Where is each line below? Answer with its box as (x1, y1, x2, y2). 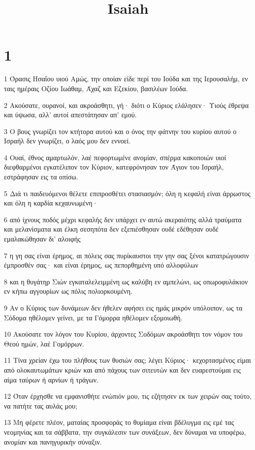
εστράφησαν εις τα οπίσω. (4, 172, 78, 182)
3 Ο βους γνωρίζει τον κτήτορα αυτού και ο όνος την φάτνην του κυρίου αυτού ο (4, 126, 237, 136)
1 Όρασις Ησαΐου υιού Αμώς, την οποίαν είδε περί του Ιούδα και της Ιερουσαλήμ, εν (4, 73, 248, 84)
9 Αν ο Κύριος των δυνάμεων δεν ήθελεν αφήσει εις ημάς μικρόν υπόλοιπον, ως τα (4, 303, 243, 312)
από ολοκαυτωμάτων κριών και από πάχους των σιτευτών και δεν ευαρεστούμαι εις (4, 364, 241, 375)
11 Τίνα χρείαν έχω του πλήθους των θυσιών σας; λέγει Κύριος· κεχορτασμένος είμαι (4, 355, 251, 365)
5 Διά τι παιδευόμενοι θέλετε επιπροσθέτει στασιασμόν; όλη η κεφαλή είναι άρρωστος (4, 188, 251, 198)
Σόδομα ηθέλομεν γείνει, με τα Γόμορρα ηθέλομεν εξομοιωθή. (4, 312, 183, 322)
